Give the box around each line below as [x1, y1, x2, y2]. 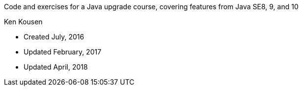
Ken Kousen [4, 18, 43, 26]
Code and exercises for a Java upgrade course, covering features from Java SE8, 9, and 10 [4, 2, 299, 11]
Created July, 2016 [24, 33, 84, 41]
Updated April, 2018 [24, 63, 88, 71]
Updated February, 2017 [24, 48, 102, 56]
